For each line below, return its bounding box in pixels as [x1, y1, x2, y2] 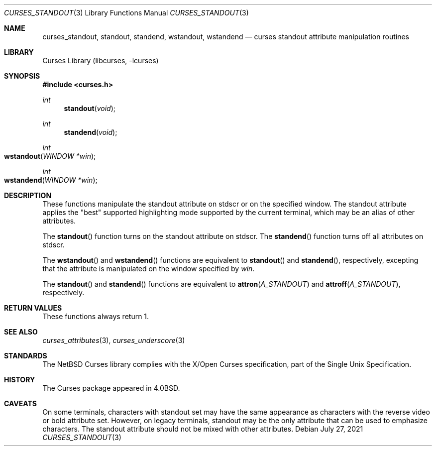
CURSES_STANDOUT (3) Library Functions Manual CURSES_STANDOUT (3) [4, 8, 249, 17]
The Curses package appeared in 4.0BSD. [42, 384, 180, 392]
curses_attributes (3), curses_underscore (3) [42, 336, 185, 344]
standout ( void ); [64, 104, 115, 112]
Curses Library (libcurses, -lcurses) [42, 56, 159, 65]
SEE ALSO [4, 328, 38, 336]
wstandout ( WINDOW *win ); [4, 152, 96, 160]
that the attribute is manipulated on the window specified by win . [42, 264, 255, 273]
